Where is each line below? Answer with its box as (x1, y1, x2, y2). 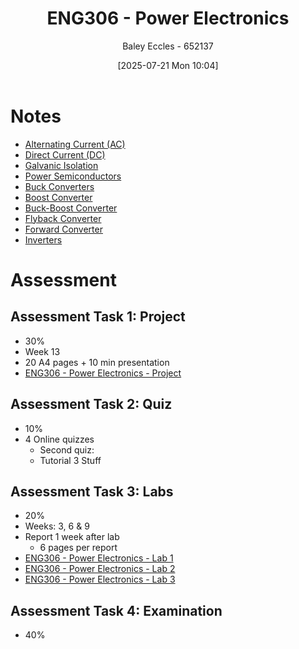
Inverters (24, 233, 63, 246)
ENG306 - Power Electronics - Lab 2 (24, 563, 176, 575)
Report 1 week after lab (24, 531, 120, 543)
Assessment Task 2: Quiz (10, 396, 173, 413)
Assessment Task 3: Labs (10, 483, 174, 500)
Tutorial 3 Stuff (39, 454, 102, 466)
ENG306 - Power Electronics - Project (24, 367, 182, 379)
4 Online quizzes (24, 433, 95, 445)
